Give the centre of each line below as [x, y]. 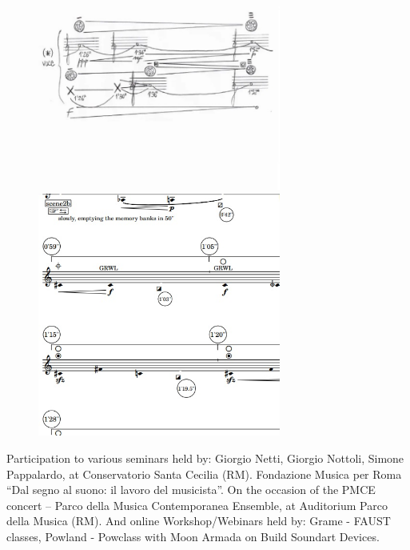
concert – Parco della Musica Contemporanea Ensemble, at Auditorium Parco [197, 505]
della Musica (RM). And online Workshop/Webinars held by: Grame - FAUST [199, 521]
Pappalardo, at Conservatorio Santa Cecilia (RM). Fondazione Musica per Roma [204, 474]
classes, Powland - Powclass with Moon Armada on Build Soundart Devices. [193, 536]
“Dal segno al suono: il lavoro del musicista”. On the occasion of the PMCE [191, 490]
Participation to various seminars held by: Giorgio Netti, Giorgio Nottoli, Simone [205, 458]
